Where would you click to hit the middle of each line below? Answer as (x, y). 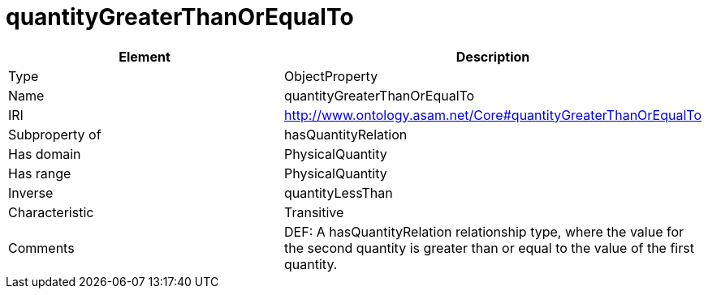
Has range (40, 173)
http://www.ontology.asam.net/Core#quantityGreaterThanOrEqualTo (493, 115)
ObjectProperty (331, 76)
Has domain (45, 154)
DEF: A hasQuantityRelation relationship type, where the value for (484, 231)
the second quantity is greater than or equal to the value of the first (489, 248)
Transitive (314, 212)
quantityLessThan (339, 192)
